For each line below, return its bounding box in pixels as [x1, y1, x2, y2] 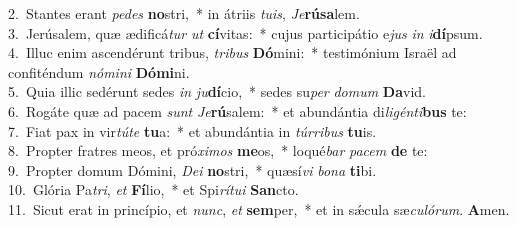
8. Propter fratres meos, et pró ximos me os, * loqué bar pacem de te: [8, 140, 428, 161]
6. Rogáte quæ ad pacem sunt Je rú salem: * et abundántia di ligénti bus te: [8, 100, 467, 121]
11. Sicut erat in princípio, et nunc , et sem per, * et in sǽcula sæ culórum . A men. [8, 198, 510, 219]
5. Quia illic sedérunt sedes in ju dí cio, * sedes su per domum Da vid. [8, 81, 426, 102]
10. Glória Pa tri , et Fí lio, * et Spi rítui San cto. [8, 179, 299, 200]
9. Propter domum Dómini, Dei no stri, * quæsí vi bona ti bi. [8, 159, 377, 180]
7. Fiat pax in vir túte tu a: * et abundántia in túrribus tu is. [8, 120, 377, 141]
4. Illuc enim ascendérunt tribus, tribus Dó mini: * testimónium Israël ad [8, 42, 457, 63]
